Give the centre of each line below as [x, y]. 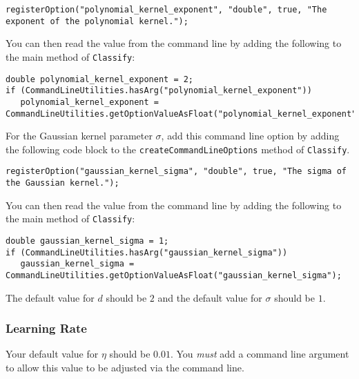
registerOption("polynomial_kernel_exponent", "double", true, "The [166, 10]
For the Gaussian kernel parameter [79, 136]
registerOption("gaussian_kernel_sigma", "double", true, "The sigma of [176, 172]
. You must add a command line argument [260, 354]
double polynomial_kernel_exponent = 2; [100, 79]
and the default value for [210, 297]
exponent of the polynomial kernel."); [97, 21]
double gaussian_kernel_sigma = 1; [87, 241]
